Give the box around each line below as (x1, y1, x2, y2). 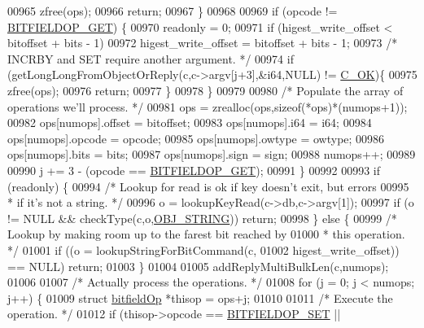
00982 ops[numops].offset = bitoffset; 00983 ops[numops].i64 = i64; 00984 (7, 114, 372, 131)
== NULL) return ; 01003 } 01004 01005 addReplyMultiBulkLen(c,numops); (7, 257, 389, 274)
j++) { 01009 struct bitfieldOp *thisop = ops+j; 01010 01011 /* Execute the (7, 289, 393, 306)
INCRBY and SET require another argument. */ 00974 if (7, 50, 294, 67)
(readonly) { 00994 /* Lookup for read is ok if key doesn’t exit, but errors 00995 (7, 177, 409, 195)
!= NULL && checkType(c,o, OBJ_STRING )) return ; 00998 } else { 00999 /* (7, 209, 397, 226)
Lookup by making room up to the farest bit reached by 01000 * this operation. (7, 225, 405, 243)
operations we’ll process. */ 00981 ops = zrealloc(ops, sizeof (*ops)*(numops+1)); (7, 98, 408, 115)
